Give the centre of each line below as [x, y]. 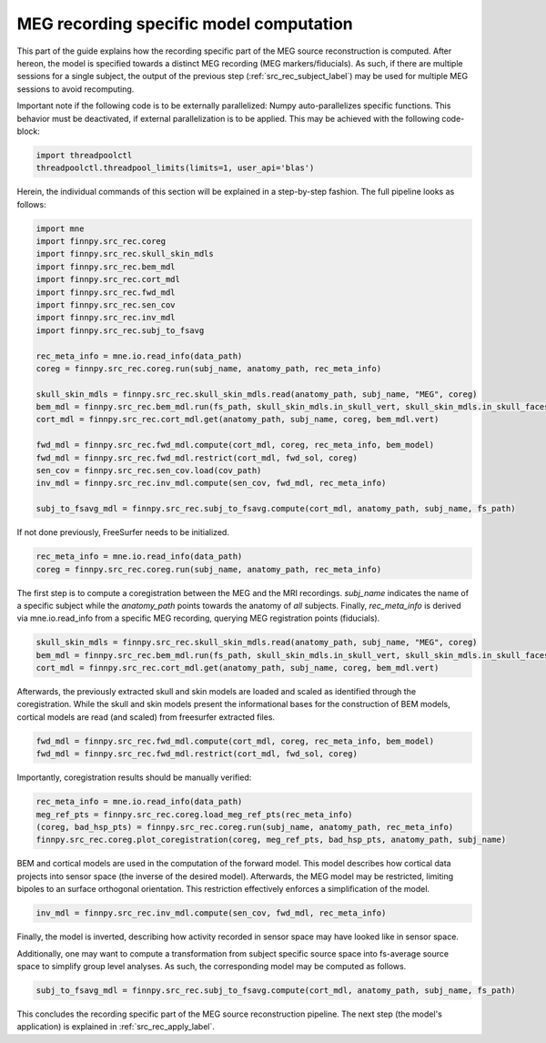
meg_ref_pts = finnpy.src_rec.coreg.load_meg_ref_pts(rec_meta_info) [194, 814]
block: [29, 131]
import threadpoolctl [84, 155]
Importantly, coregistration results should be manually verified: [134, 777]
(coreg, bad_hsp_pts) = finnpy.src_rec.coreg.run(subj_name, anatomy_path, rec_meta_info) [245, 827]
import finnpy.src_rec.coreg [101, 242]
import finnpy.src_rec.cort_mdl [108, 279]
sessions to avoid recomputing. [76, 89]
